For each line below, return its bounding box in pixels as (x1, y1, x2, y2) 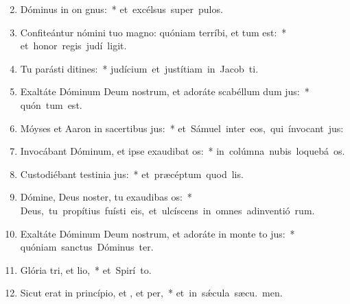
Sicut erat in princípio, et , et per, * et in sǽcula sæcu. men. (20, 286, 283, 300)
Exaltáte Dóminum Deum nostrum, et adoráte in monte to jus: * (20, 226, 295, 240)
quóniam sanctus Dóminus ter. (20, 240, 154, 254)
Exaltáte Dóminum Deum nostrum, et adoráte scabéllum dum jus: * (20, 84, 310, 99)
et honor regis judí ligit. (20, 38, 127, 53)
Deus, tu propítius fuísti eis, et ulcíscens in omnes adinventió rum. (20, 203, 315, 217)
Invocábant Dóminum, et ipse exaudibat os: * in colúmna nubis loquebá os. (20, 144, 345, 158)
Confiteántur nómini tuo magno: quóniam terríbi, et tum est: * (20, 25, 287, 39)
